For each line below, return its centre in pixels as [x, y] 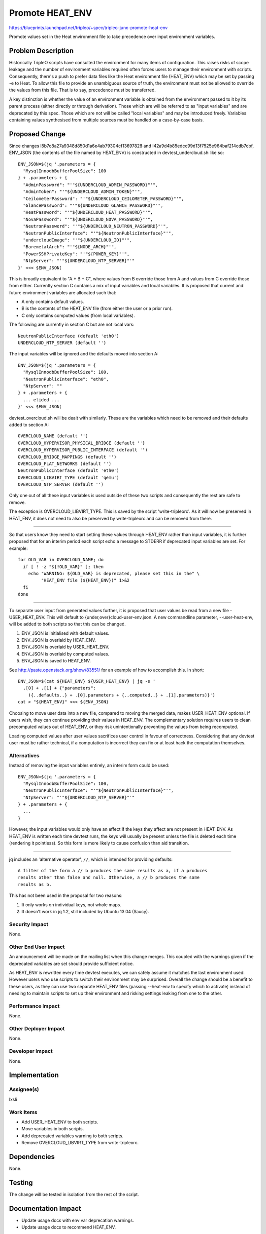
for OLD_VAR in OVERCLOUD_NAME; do [61, 560]
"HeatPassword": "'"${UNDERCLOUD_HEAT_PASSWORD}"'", [88, 212]
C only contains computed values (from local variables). [78, 315]
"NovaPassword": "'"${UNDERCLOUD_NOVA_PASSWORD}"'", [88, 219]
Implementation [34, 1075]
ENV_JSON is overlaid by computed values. [65, 654]
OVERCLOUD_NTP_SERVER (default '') [61, 484]
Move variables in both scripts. [53, 1129]
